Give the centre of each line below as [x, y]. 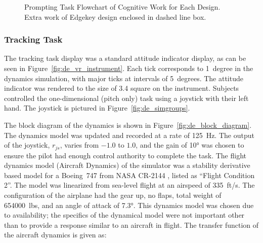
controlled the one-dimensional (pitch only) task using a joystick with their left [126, 98]
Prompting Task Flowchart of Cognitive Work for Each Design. [122, 7]
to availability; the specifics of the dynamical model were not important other [124, 215]
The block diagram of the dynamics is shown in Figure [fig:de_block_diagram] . [128, 125]
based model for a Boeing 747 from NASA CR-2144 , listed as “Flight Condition [129, 175]
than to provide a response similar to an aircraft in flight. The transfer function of [131, 224]
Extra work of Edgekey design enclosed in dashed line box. [115, 16]
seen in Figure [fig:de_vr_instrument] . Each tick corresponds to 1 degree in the [129, 68]
